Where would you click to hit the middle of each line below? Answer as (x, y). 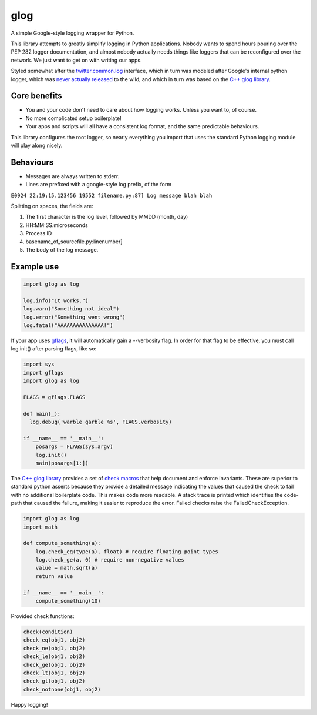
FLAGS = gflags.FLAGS (54, 397)
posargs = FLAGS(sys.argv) (75, 447)
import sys (39, 364)
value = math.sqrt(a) (67, 568)
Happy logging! (29, 704)
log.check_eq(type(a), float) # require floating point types (127, 552)
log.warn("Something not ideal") (71, 309)
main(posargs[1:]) (62, 463)
